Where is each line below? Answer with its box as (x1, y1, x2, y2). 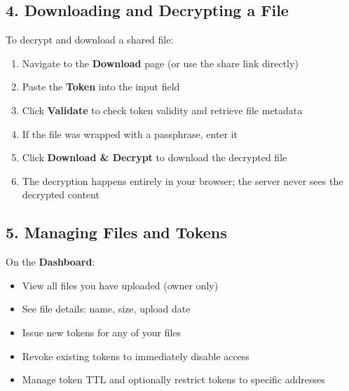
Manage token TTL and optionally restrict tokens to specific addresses (22, 372, 325, 387)
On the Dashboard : (6, 254, 95, 269)
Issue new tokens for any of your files (22, 324, 182, 339)
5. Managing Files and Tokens (6, 221, 227, 243)
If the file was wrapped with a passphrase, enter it (22, 126, 238, 141)
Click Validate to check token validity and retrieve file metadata (22, 102, 303, 117)
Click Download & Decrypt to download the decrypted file (22, 150, 287, 165)
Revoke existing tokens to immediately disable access (22, 348, 249, 363)
